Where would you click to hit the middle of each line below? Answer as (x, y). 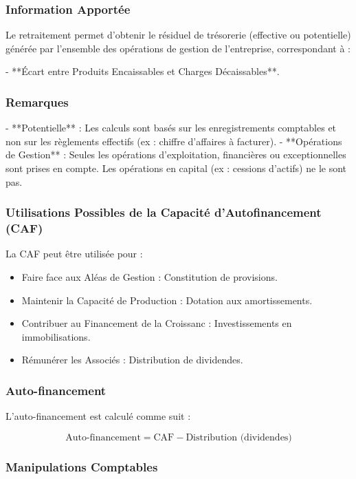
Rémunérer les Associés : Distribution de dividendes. (132, 360)
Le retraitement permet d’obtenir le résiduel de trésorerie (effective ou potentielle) (178, 35)
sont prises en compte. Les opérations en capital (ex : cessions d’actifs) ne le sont (176, 168)
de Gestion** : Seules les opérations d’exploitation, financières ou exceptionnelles (176, 155)
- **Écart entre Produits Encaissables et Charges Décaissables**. (143, 71)
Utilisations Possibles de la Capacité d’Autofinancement (164, 212)
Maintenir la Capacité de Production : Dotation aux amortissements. (167, 300)
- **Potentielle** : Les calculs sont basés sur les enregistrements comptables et (171, 128)
